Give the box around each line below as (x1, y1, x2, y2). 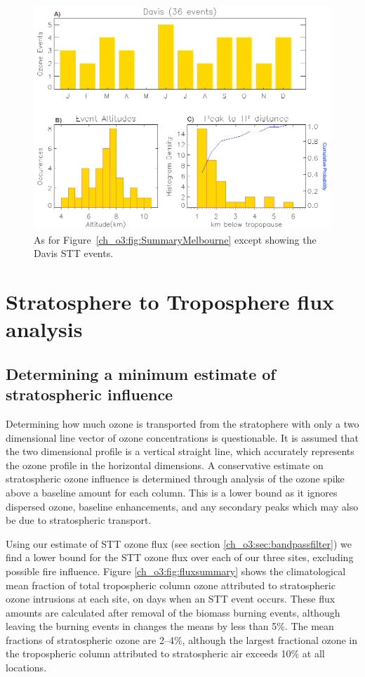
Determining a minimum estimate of (6, 362, 276, 384)
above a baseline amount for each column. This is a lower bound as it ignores (6, 485, 338, 499)
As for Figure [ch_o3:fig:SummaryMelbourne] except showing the (34, 232, 317, 247)
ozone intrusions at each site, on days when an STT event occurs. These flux (6, 591, 336, 606)
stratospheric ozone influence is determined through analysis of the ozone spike (6, 471, 345, 486)
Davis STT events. (34, 246, 114, 261)
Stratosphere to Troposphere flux (6, 287, 335, 316)
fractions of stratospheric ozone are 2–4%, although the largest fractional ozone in (6, 632, 358, 647)
